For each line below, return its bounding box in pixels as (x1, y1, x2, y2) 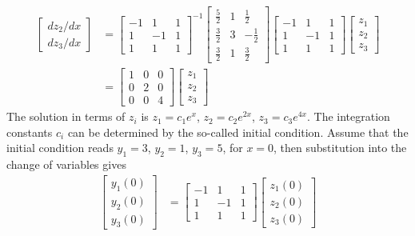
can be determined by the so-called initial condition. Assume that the (67, 123, 409, 140)
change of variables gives (6, 156, 126, 173)
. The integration (306, 108, 390, 125)
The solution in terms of (6, 108, 126, 125)
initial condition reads (6, 139, 114, 156)
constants (6, 123, 53, 140)
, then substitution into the (273, 139, 407, 156)
